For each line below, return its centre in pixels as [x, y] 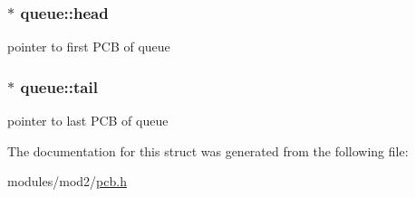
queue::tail [59, 86]
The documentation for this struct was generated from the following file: [208, 150]
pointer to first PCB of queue [89, 47]
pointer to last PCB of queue [88, 121]
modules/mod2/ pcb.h [67, 181]
